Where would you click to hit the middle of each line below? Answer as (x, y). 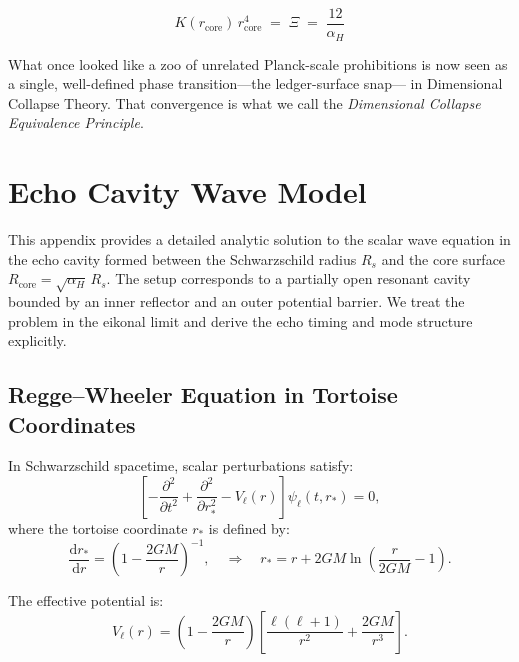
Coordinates (72, 423)
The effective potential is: (86, 600)
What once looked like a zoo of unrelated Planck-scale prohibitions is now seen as (258, 63)
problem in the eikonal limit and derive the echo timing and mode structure (240, 320)
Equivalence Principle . (76, 122)
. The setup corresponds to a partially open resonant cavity (288, 278)
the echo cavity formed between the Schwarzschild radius (182, 258)
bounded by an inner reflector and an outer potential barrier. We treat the (236, 300)
